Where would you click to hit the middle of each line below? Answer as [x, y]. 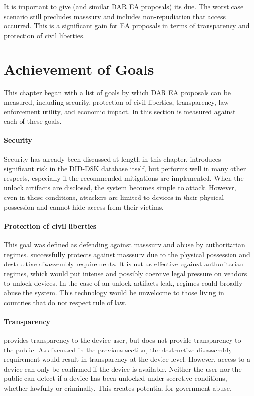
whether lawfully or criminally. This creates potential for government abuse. [118, 387]
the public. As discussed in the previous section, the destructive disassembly [118, 349]
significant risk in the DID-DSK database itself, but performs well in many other [125, 168]
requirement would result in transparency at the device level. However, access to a [127, 359]
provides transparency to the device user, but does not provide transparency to [123, 340]
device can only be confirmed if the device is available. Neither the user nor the [123, 368]
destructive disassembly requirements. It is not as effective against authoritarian [124, 264]
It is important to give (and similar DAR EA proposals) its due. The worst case [124, 6]
